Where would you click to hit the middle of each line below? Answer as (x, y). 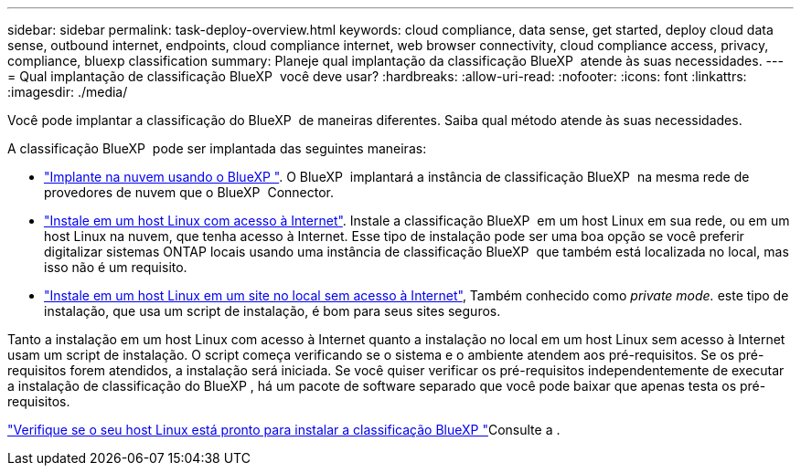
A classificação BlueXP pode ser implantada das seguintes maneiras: (217, 148)
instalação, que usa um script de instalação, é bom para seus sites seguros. (272, 311)
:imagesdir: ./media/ (68, 92)
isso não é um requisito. (116, 267)
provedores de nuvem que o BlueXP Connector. (189, 192)
